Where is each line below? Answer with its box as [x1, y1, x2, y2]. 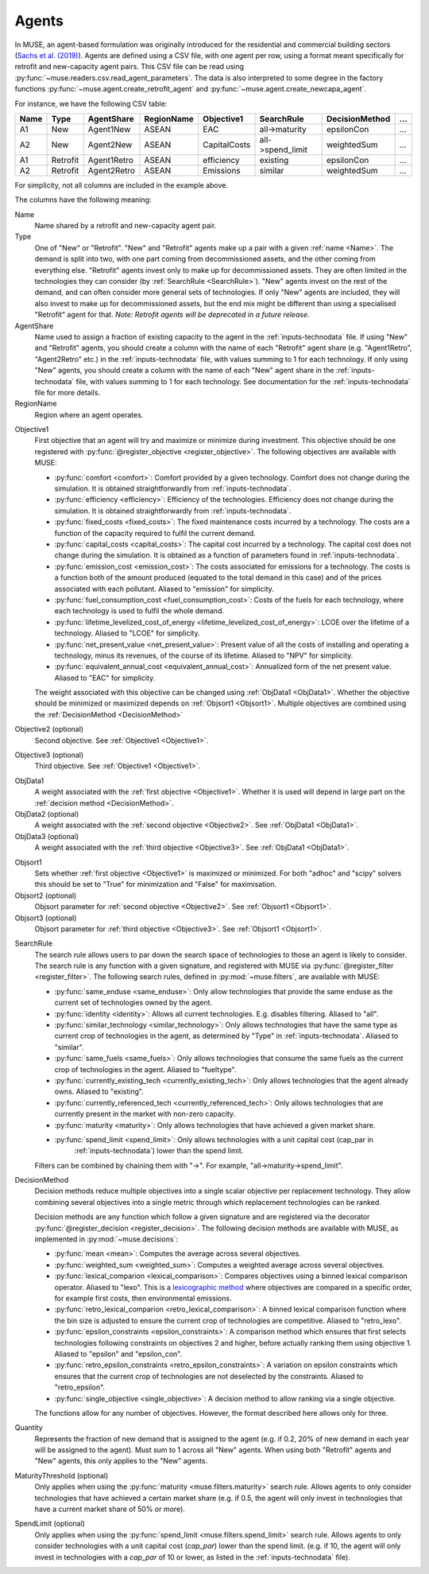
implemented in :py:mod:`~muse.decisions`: [34, 1234, 179, 1244]
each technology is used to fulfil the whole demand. [54, 606, 224, 616]
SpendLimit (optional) [14, 1519, 85, 1529]
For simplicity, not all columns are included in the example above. [14, 180, 229, 190]
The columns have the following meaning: [14, 195, 152, 204]
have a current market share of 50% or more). [34, 1504, 186, 1514]
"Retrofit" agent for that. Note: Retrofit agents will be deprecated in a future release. [34, 310, 310, 320]
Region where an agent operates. [34, 410, 144, 419]
